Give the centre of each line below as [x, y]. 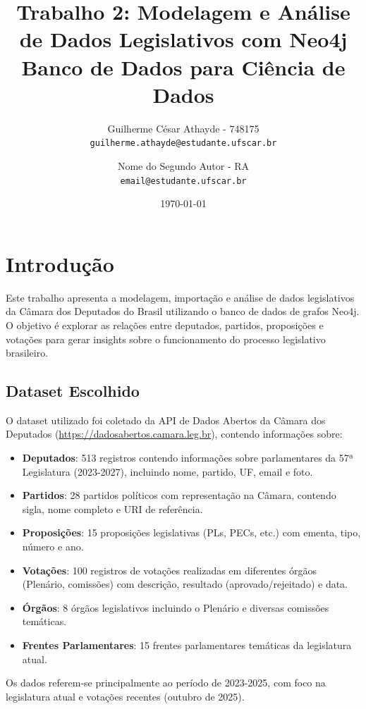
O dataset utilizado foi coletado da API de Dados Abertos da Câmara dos [166, 420]
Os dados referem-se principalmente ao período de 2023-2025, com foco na [166, 683]
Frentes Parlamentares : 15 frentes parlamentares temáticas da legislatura [187, 645]
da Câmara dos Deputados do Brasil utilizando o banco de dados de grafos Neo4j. [183, 311]
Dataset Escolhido [73, 391]
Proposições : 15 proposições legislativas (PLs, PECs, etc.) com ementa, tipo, [191, 532]
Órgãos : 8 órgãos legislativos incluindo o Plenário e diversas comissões [176, 607]
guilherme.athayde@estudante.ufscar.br [183, 143]
